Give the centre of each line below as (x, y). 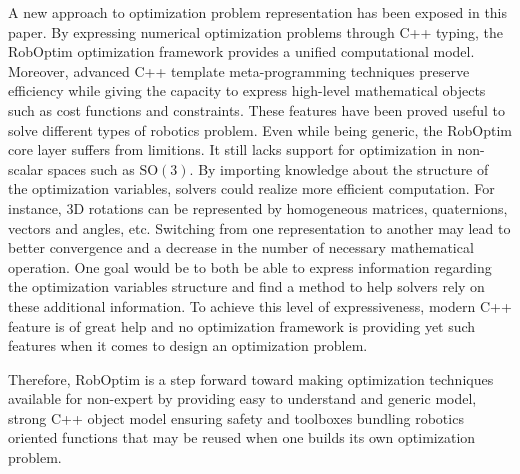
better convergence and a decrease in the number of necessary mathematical (241, 247)
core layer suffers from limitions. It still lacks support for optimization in (230, 149)
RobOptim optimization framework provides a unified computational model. (241, 51)
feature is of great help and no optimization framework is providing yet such (242, 325)
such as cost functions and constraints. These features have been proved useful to (256, 109)
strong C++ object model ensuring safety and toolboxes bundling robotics (236, 417)
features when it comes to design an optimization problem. (188, 345)
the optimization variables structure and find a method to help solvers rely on (246, 286)
